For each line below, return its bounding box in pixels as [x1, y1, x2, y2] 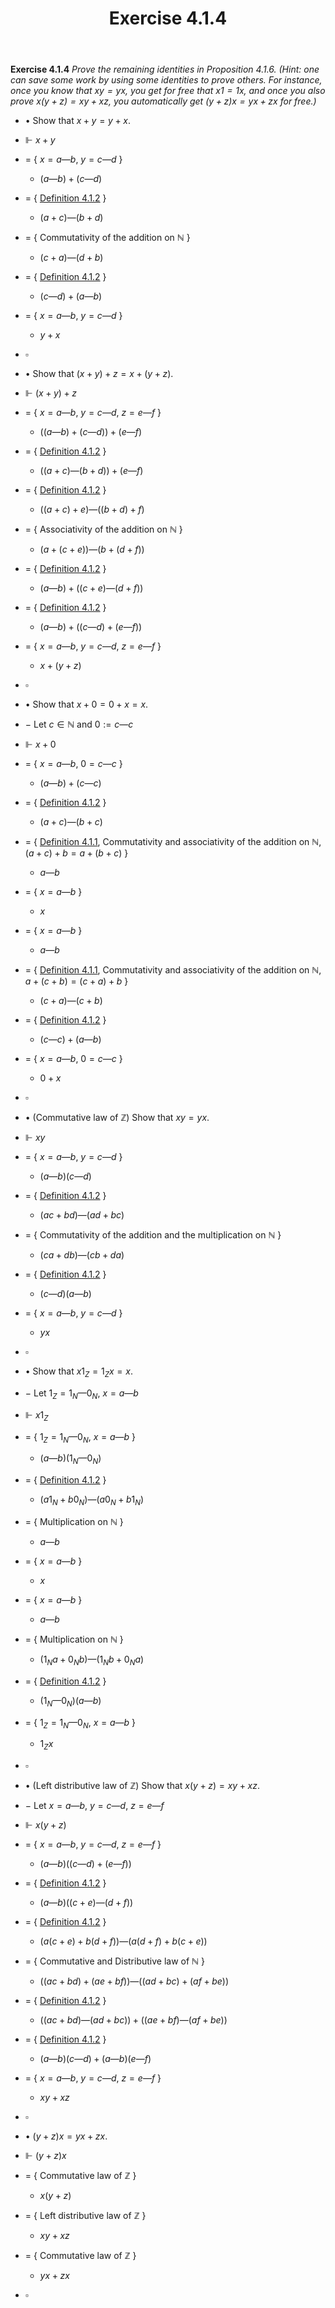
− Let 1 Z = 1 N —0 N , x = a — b [24, 1387, 139, 1401]
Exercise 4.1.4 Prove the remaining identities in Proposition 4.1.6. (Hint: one [10, 63, 320, 76]
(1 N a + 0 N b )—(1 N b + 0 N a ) [39, 1653, 145, 1667]
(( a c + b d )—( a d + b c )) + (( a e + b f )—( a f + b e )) [39, 2014, 228, 2026]
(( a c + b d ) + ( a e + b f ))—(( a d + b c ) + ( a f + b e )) [39, 1975, 230, 1987]
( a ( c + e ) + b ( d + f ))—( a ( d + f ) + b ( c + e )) [39, 1935, 208, 1947]
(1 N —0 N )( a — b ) [39, 1694, 102, 1709]
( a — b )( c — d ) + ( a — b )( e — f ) [39, 2053, 152, 2065]
